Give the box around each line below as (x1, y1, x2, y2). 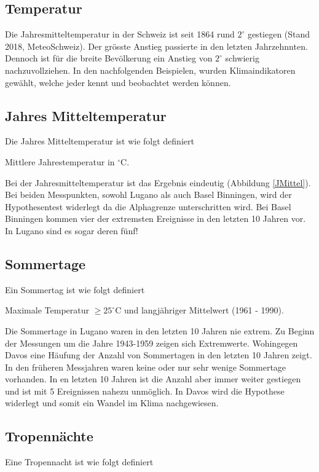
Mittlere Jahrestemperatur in (5, 155, 115, 168)
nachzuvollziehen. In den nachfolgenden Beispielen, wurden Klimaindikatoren (5, 63, 296, 76)
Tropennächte (5, 427, 93, 446)
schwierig (225, 52, 259, 65)
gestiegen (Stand (247, 28, 310, 41)
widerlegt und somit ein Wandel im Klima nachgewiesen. (5, 396, 219, 409)
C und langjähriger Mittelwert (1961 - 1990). (115, 304, 284, 317)
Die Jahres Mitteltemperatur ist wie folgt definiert (5, 135, 194, 147)
